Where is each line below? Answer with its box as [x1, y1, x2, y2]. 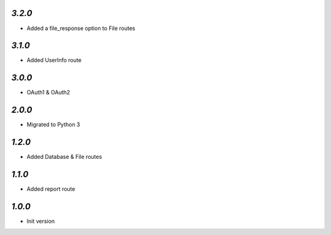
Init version [26, 217, 55, 225]
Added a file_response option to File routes [26, 25, 135, 32]
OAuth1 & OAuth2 [26, 89, 70, 96]
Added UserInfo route [26, 56, 82, 64]
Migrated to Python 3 [26, 121, 80, 128]
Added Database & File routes [26, 153, 102, 161]
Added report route [26, 185, 75, 193]
